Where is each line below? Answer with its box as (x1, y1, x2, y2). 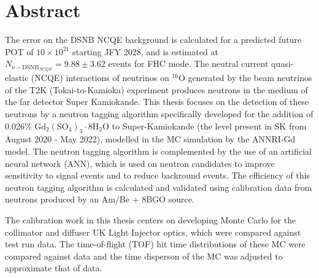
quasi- (271, 57, 294, 70)
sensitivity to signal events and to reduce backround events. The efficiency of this (5, 169, 310, 182)
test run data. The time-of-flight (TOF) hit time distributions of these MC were (5, 237, 306, 250)
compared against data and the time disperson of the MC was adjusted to (5, 249, 283, 262)
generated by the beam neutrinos (188, 71, 312, 84)
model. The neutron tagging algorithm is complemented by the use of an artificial (5, 144, 312, 157)
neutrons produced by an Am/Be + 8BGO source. (5, 193, 194, 206)
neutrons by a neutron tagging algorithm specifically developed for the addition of (5, 107, 313, 120)
